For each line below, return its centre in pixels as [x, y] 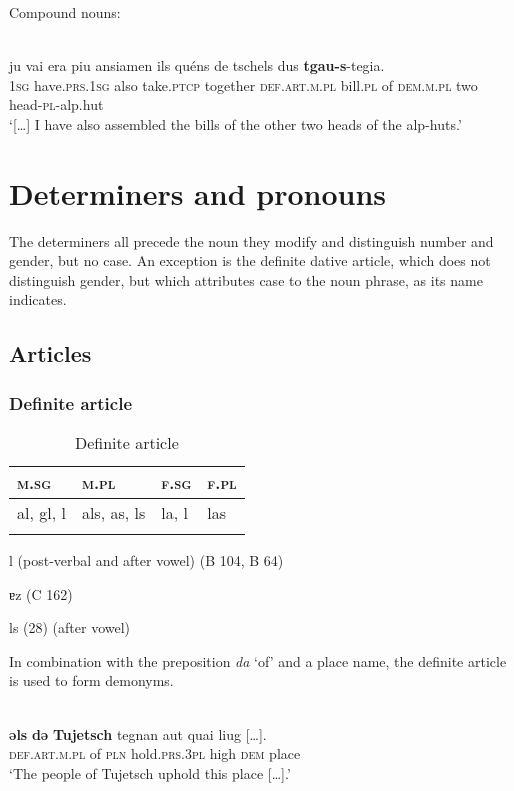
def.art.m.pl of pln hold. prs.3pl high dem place [155, 753]
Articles [50, 353]
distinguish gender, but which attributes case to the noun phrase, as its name [246, 279]
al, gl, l [41, 513]
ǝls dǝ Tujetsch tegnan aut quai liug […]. [138, 733]
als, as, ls [113, 513]
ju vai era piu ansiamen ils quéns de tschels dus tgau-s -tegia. [197, 65]
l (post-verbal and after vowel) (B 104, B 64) [146, 560]
